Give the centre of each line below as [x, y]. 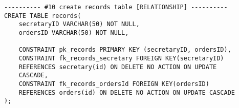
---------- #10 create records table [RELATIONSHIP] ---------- [116, 7]
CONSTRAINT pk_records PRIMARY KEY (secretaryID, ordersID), [125, 50]
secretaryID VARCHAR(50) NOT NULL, [79, 24]
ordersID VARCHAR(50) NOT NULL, [74, 33]
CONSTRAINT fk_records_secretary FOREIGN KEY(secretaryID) [121, 58]
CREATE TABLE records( [43, 16]
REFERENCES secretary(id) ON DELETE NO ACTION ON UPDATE [118, 67]
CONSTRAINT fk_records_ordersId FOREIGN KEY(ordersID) [114, 84]
